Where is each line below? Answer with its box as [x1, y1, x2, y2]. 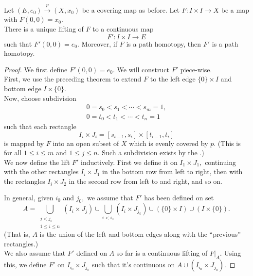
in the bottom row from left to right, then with [102, 166, 243, 177]
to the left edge [150, 74, 196, 84]
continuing [205, 157, 236, 167]
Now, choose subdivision [4, 93, 76, 103]
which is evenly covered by [129, 138, 208, 148]
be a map [221, 4, 249, 15]
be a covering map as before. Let [82, 4, 180, 15]
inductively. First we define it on [81, 157, 178, 167]
